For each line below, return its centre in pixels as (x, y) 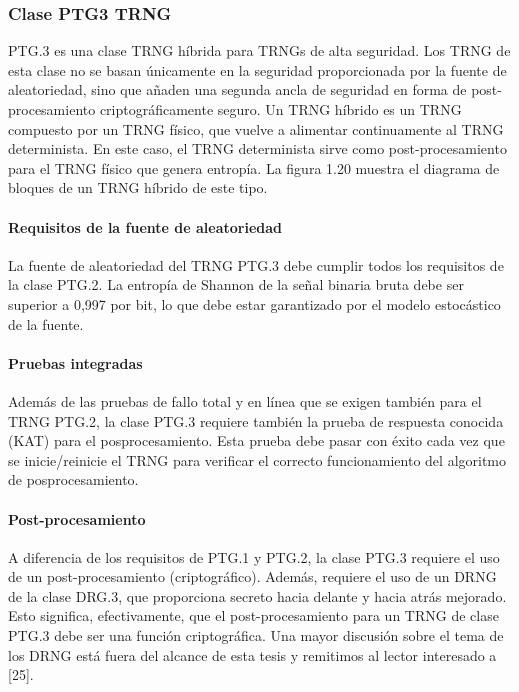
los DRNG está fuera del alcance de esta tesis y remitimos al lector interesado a (252, 654)
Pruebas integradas (75, 362)
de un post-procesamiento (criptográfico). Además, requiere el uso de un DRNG (252, 576)
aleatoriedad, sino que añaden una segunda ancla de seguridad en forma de (237, 89)
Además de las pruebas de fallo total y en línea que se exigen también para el (245, 400)
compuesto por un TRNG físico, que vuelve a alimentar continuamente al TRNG (256, 128)
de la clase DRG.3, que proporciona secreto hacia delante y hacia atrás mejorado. (257, 595)
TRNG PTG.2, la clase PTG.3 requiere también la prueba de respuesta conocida (256, 420)
